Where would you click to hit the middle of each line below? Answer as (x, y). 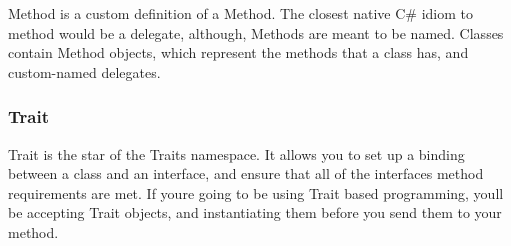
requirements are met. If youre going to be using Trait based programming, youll (256, 192)
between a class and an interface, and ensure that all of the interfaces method (246, 173)
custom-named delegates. (84, 71)
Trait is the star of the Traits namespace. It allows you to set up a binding (236, 153)
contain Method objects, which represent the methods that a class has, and (238, 52)
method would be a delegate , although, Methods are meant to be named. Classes (256, 32)
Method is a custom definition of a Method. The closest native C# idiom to (241, 13)
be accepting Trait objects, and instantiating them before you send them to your (255, 212)
